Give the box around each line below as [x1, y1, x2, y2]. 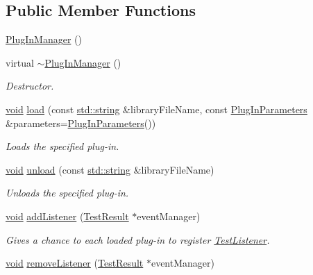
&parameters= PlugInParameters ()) [6, 115, 156, 130]
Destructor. [6, 78, 54, 93]
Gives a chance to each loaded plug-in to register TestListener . [6, 232, 270, 247]
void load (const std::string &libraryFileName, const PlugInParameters [6, 101, 307, 116]
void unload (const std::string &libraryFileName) [6, 162, 214, 176]
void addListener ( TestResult [6, 208, 129, 223]
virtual [6, 55, 34, 69]
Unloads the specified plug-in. [6, 185, 129, 200]
